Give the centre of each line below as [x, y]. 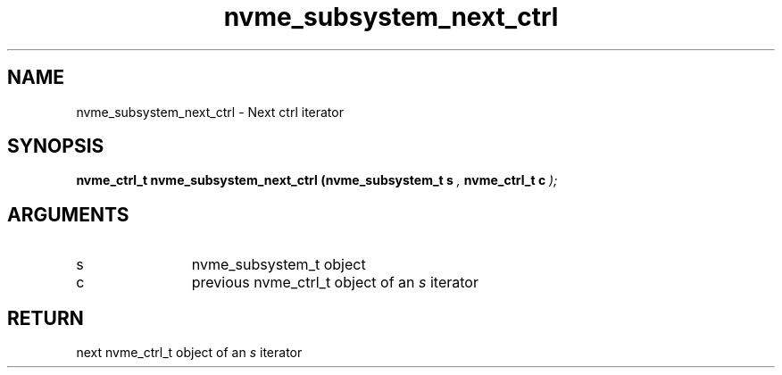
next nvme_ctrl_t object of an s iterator [189, 353]
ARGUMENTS [68, 214]
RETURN [46, 318]
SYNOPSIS [56, 146]
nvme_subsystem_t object [279, 265]
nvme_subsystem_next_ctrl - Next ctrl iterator [210, 112]
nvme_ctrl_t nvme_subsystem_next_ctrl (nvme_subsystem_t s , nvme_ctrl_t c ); [317, 180]
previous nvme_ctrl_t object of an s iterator [335, 283]
